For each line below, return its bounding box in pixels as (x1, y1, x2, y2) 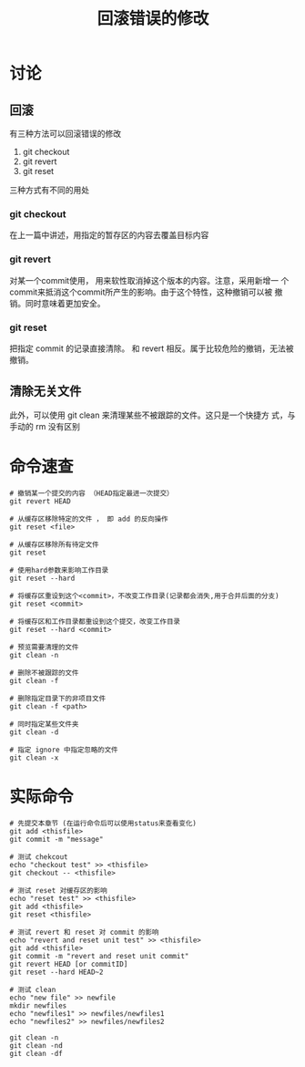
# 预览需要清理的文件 (9, 642, 79, 652)
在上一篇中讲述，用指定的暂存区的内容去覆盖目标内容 (9, 230, 209, 241)
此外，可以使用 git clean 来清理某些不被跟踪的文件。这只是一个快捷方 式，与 (9, 409, 296, 420)
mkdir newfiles (9, 1000, 67, 1010)
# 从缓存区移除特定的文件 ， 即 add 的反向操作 (9, 514, 168, 523)
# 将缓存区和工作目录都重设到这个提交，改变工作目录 (9, 616, 180, 626)
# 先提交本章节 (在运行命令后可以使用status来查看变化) (9, 818, 198, 828)
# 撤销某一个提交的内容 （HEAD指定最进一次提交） (9, 489, 174, 498)
